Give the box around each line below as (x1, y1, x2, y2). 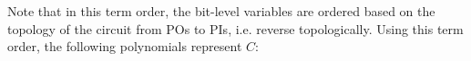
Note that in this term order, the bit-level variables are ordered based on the (7, 2, 435, 20)
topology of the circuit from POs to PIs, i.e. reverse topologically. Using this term (7, 19, 464, 38)
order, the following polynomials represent (7, 37, 242, 56)
